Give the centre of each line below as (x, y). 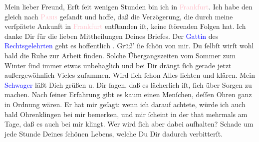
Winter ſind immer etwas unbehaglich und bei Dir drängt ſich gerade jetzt (118, 65)
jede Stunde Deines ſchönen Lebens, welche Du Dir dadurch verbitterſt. (114, 133)
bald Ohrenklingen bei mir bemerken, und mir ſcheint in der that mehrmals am (126, 114)
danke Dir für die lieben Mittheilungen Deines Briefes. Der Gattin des (112, 36)
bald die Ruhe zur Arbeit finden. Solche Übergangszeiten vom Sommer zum (120, 55)
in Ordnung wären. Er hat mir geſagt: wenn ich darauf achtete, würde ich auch (125, 104)
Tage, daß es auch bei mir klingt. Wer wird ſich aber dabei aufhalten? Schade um (129, 124)
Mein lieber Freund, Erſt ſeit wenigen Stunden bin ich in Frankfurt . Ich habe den (129, 6)
